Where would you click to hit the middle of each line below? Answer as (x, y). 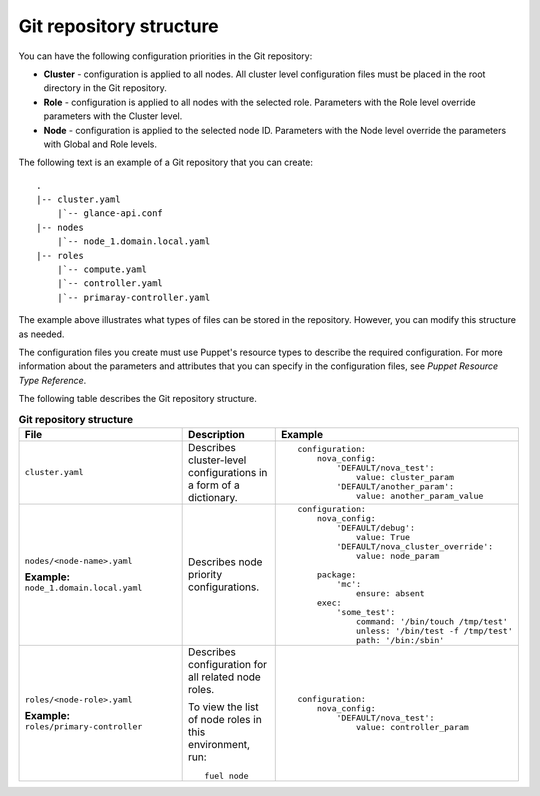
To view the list (223, 707)
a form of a (214, 485)
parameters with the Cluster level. (113, 116)
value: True (382, 536)
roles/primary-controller (83, 726)
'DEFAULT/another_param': (395, 486)
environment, (219, 744)
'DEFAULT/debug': (375, 527)
